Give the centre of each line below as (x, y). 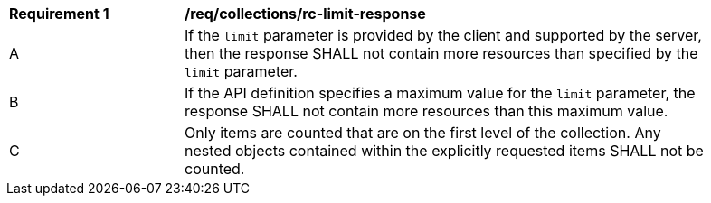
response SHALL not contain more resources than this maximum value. (427, 111)
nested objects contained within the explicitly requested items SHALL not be (444, 151)
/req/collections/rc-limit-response (305, 14)
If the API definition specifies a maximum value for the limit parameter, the (440, 93)
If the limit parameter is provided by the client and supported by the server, (443, 35)
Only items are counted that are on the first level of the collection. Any (423, 133)
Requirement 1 (59, 14)
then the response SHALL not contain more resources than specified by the (441, 53)
